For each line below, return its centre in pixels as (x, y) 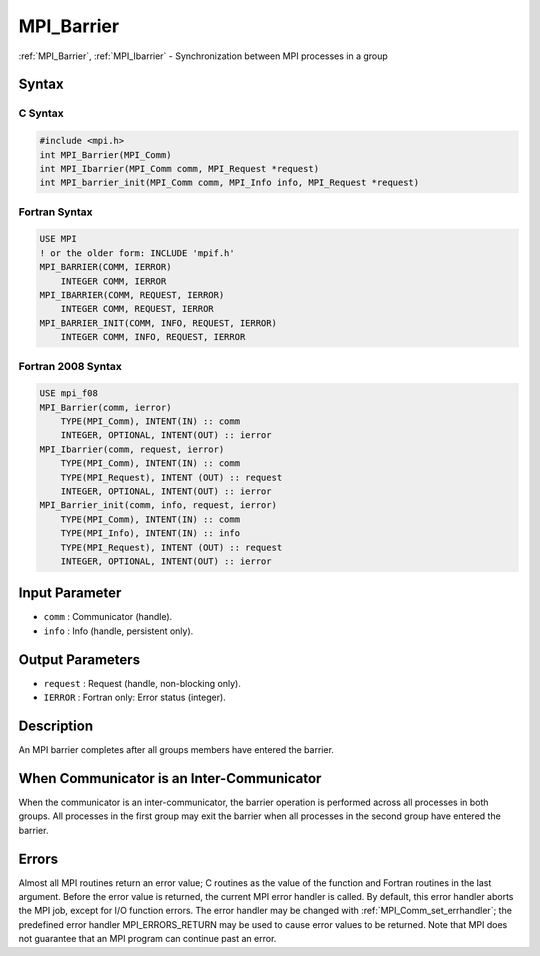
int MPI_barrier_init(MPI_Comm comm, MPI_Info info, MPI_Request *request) (229, 183)
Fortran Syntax (55, 212)
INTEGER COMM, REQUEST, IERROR (137, 309)
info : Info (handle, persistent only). (118, 631)
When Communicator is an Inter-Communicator (170, 778)
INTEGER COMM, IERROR (113, 281)
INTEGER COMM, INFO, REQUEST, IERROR (153, 337)
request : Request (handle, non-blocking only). (142, 683)
